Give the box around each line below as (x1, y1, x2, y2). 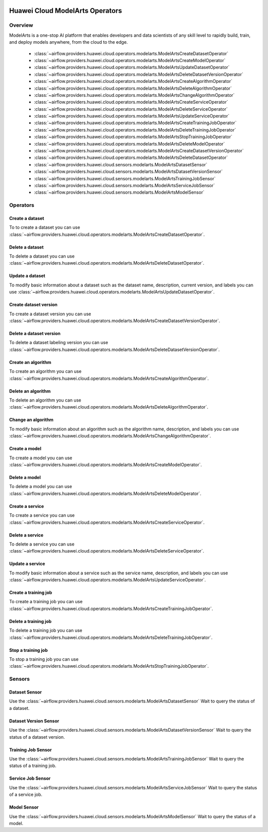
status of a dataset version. (9, 734, 65, 740)
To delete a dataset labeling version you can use (9, 340, 109, 346)
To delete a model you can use (9, 484, 72, 489)
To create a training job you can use (9, 599, 83, 605)
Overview (9, 22, 33, 29)
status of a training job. (9, 763, 57, 769)
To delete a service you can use (9, 541, 74, 547)
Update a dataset (9, 273, 46, 279)
